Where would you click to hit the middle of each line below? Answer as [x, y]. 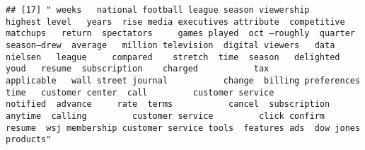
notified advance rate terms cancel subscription [168, 104]
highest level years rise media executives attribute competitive [175, 22]
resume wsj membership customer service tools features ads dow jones [183, 128]
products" [29, 140]
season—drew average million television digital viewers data [170, 45]
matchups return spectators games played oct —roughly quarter [180, 34]
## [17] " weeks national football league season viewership [158, 10]
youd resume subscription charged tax [138, 69]
